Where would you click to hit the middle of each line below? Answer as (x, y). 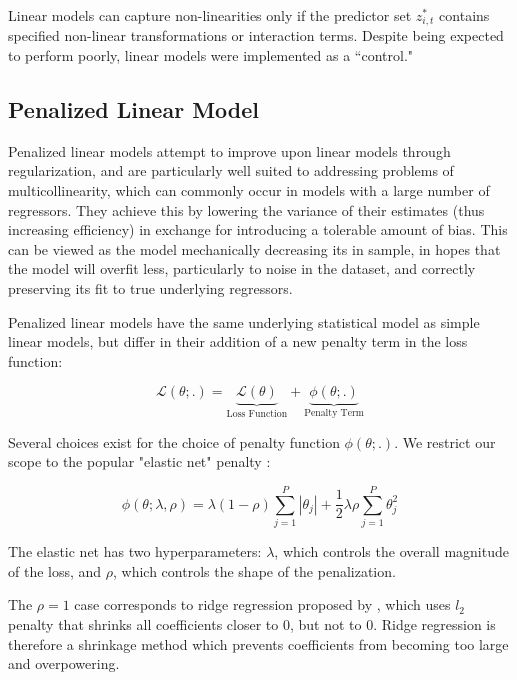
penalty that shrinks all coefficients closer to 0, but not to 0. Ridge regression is (252, 623)
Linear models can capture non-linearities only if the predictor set (210, 15)
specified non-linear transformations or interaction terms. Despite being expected (256, 35)
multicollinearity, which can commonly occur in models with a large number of (249, 190)
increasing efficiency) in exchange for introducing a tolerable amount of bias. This (258, 229)
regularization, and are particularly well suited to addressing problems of (231, 170)
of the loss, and (55, 570)
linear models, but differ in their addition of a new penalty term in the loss (238, 341)
